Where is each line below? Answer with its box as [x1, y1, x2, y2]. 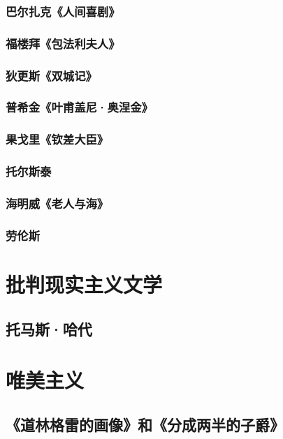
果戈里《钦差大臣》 [6, 131, 109, 148]
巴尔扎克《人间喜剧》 [6, 2, 120, 20]
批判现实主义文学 [6, 269, 163, 298]
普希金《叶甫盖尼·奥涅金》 [6, 98, 153, 116]
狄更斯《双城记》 [6, 66, 97, 84]
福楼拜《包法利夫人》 [6, 34, 120, 52]
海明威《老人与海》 [6, 194, 109, 211]
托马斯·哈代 [6, 318, 92, 339]
